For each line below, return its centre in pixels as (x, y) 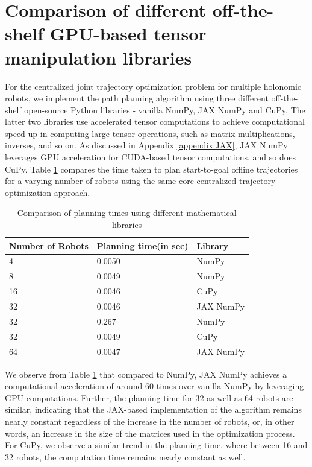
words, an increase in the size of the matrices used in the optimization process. (150, 433)
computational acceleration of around (74, 386)
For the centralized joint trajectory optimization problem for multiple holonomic (153, 86)
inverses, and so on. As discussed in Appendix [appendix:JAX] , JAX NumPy (146, 145)
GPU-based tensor (128, 33)
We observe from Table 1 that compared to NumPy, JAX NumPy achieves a (146, 374)
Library (213, 245)
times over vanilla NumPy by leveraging (230, 386)
